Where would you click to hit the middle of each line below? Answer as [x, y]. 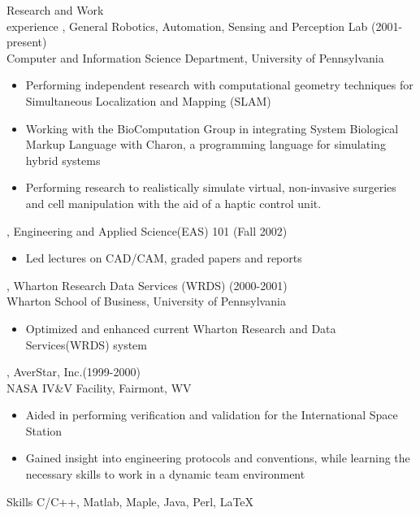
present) [27, 42]
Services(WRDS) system [86, 344]
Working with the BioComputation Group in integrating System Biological [212, 128]
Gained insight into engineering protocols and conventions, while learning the [218, 458]
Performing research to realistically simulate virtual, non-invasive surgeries [211, 187]
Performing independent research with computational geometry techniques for [219, 85]
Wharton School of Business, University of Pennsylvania [146, 301]
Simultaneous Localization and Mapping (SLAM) [148, 100]
